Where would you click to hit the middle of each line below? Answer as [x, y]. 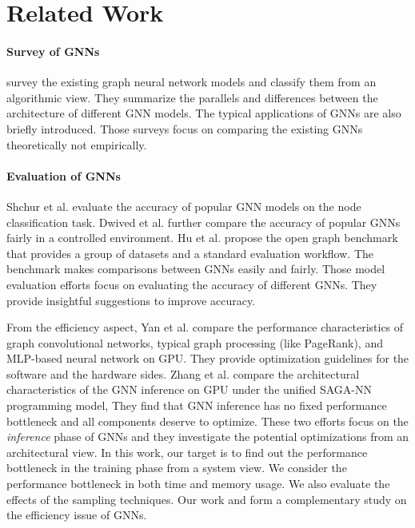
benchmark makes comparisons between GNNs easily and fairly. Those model [196, 269]
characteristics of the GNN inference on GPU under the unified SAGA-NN [189, 389]
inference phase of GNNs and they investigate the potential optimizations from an [208, 437]
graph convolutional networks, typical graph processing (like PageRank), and [195, 342]
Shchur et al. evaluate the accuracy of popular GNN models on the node [184, 206]
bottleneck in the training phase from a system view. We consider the [177, 468]
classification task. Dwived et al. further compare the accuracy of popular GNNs [204, 222]
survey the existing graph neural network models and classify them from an [192, 82]
